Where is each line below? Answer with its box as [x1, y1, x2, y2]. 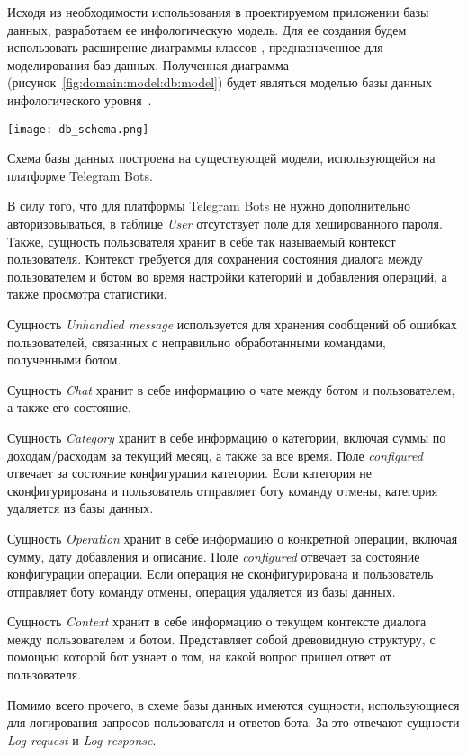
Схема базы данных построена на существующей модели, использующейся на [7, 148, 436, 167]
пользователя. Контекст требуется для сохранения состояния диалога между [7, 249, 423, 268]
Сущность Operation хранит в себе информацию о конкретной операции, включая [7, 528, 458, 547]
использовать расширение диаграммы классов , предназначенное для [7, 38, 383, 57]
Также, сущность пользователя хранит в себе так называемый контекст [7, 231, 396, 250]
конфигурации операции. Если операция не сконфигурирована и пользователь [7, 564, 434, 583]
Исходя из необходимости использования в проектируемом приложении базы [7, 3, 429, 21]
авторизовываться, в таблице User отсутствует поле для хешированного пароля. [7, 214, 443, 232]
